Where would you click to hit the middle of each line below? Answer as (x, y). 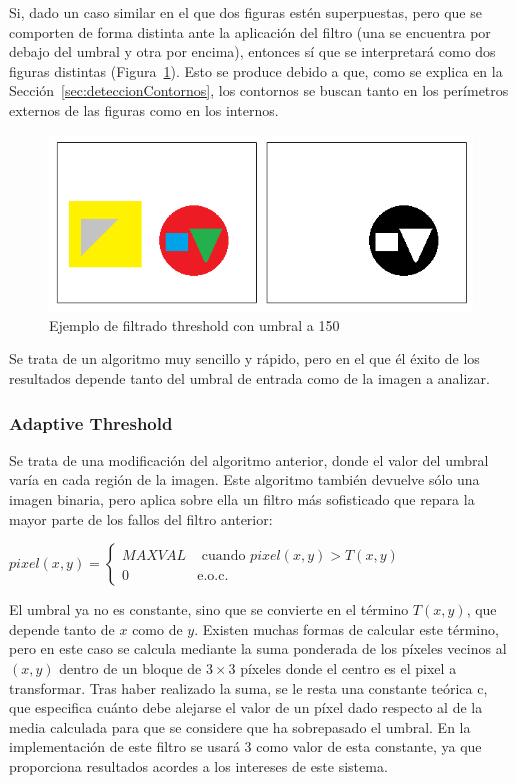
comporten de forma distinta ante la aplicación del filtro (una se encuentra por (250, 31)
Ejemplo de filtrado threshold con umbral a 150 (194, 324)
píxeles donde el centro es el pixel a (348, 667)
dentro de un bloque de (130, 667)
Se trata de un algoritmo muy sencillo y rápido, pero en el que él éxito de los (244, 358)
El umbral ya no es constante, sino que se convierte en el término (209, 609)
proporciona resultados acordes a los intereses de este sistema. (198, 765)
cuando (223, 556)
